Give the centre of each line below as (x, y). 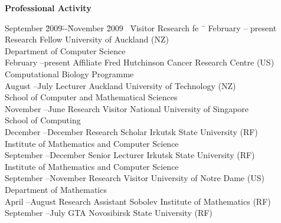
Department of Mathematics (56, 189)
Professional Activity (48, 8)
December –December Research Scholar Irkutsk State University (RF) (131, 131)
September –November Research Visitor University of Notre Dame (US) (135, 178)
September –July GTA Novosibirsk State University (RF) (109, 213)
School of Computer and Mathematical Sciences (91, 97)
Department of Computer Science (65, 50)
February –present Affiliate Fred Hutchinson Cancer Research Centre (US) (140, 62)
